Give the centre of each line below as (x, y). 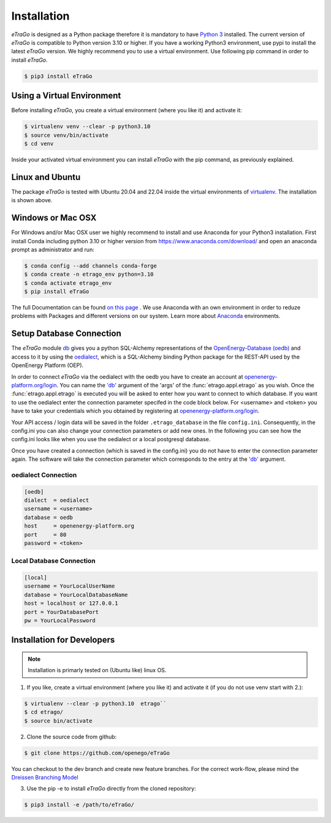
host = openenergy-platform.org (79, 526)
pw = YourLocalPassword (60, 621)
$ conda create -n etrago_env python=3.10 (89, 275)
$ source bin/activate (58, 721)
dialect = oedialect (57, 500)
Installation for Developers (63, 640)
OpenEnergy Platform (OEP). (48, 365)
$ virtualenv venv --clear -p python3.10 (87, 127)
